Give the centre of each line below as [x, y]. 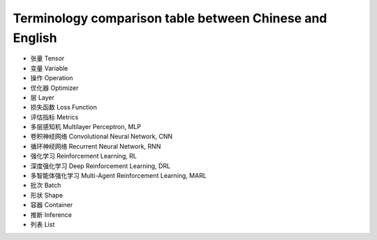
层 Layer [43, 97]
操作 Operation [52, 78]
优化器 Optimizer [54, 88]
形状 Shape [46, 195]
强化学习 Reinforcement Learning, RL [84, 156]
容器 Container [52, 205]
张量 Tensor [47, 59]
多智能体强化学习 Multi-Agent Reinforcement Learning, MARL [119, 176]
